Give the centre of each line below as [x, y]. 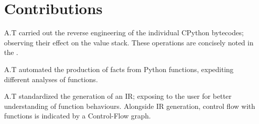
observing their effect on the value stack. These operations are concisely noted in [129, 42]
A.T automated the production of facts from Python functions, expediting [119, 69]
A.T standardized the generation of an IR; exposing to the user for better [118, 96]
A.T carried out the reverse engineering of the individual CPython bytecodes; [124, 33]
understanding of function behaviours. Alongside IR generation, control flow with [130, 106]
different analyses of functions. [51, 79]
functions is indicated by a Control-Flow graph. [77, 116]
